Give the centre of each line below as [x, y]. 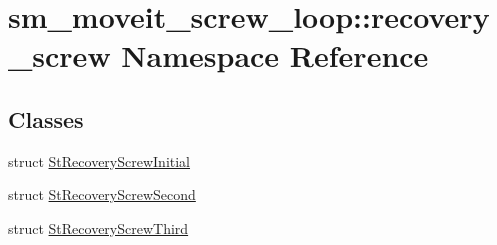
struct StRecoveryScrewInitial [99, 160]
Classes [46, 118]
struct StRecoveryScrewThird [98, 227]
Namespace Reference [275, 55]
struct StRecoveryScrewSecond [102, 194]
